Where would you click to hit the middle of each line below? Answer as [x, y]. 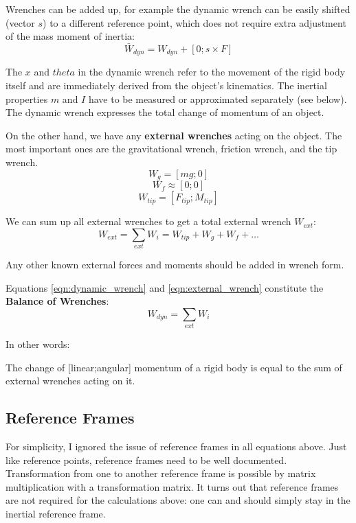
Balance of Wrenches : [57, 301]
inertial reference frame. [56, 514]
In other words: [38, 344]
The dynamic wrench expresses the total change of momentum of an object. [165, 112]
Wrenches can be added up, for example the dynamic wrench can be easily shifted [178, 9]
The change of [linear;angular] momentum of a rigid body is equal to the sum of [174, 367]
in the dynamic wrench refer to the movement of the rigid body [212, 72]
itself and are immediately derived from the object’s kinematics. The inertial [166, 85]
